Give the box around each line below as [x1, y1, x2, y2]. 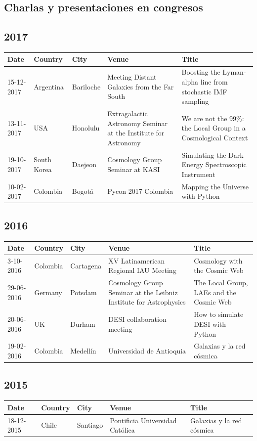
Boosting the [181, 67, 220, 77]
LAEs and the [194, 287, 236, 297]
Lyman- [222, 67, 246, 77]
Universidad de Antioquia [108, 346, 186, 356]
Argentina [34, 81, 64, 91]
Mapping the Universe [181, 181, 249, 191]
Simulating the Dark [181, 149, 244, 160]
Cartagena [70, 260, 102, 270]
